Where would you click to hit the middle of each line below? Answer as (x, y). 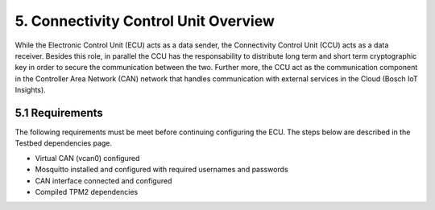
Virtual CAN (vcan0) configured (87, 158)
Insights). (30, 90)
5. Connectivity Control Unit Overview (145, 21)
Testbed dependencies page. (64, 143)
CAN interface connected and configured (104, 180)
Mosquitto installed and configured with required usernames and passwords (162, 170)
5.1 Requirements (59, 113)
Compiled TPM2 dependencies (87, 191)
